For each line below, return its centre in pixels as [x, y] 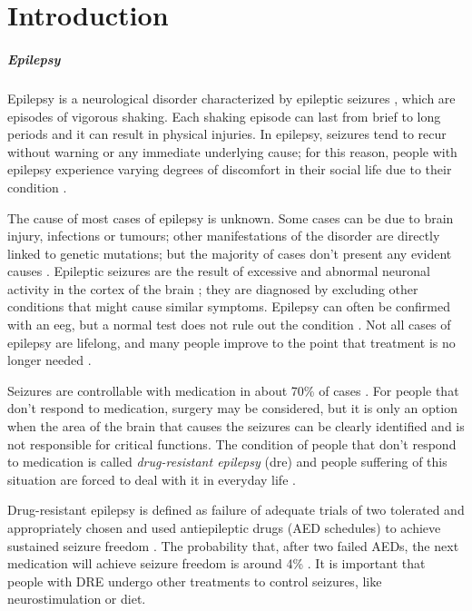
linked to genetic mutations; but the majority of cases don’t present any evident [230, 253]
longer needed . [49, 360]
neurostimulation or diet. [77, 599]
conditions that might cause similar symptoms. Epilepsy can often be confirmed [229, 306]
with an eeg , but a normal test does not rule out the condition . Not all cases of [229, 325]
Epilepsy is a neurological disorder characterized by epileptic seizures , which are [231, 98]
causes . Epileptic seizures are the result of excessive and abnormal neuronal [219, 271]
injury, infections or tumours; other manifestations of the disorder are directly [224, 236]
